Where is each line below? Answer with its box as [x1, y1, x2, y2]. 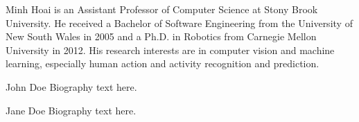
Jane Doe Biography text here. [6, 103, 137, 117]
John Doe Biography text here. [6, 79, 137, 94]
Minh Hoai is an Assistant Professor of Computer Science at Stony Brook [6, 2, 318, 16]
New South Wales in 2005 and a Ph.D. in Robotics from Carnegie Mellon [6, 29, 317, 44]
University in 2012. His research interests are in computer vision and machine [6, 42, 335, 57]
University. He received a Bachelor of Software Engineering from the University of [6, 15, 353, 30]
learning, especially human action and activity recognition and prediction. [6, 56, 319, 71]
